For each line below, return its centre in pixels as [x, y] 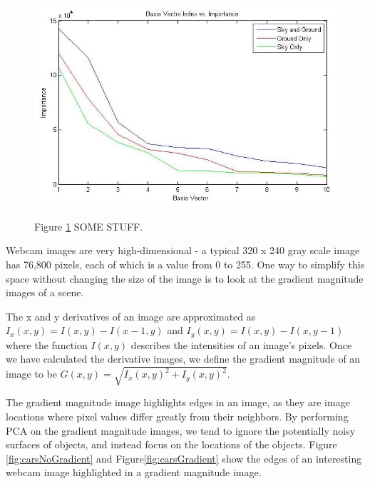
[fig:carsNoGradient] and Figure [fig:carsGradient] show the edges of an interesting [184, 458]
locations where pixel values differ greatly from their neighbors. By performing [177, 417]
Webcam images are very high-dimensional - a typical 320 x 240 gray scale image [183, 250]
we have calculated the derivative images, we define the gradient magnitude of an [183, 359]
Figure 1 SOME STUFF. [89, 226]
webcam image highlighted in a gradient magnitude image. [134, 472]
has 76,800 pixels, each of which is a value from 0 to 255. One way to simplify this [185, 264]
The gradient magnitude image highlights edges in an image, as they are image [178, 402]
